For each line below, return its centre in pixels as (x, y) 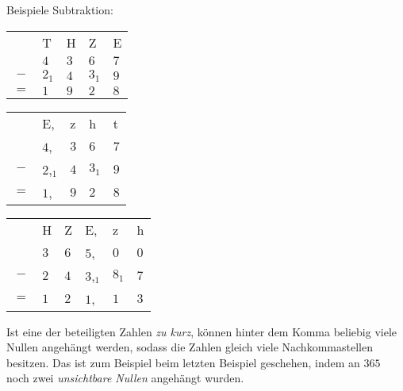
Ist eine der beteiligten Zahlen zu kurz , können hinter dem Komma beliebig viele (201, 331)
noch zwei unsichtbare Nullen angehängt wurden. (125, 378)
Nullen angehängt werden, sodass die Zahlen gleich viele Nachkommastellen (190, 347)
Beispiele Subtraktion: (60, 10)
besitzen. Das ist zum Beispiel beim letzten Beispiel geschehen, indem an (183, 362)
